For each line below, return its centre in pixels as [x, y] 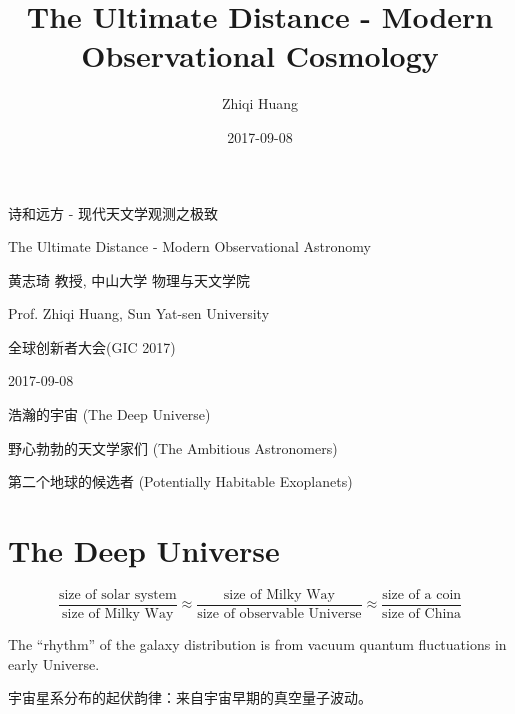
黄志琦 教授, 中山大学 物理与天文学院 [129, 279]
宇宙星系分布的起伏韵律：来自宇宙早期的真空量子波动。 [190, 697]
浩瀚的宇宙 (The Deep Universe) [109, 414]
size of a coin [422, 594]
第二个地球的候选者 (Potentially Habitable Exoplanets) [180, 481]
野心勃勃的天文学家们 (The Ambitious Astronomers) [173, 447]
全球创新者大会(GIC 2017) [92, 346]
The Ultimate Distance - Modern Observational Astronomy [189, 246]
